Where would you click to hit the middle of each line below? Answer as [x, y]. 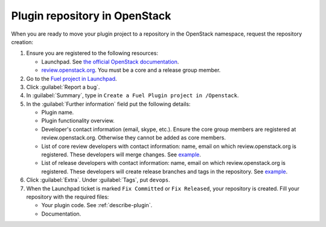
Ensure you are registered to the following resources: [92, 53]
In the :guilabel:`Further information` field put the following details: [108, 104]
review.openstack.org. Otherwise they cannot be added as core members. [134, 138]
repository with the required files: [68, 197]
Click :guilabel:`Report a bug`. [63, 87]
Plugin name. [58, 112]
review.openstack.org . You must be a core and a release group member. [131, 70]
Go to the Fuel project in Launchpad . [72, 78]
